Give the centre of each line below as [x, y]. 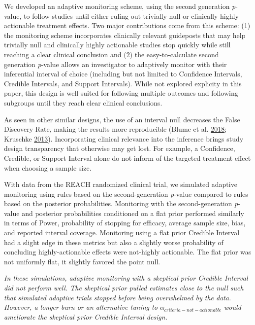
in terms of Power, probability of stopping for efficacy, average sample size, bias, [125, 223]
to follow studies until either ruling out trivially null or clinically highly [131, 16]
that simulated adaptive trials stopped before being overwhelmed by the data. [118, 297]
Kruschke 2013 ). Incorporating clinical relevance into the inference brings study [124, 138]
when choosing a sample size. [48, 167]
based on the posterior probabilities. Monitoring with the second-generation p [121, 203]
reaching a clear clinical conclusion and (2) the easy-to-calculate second [112, 54]
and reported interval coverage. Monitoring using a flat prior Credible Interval [122, 233]
